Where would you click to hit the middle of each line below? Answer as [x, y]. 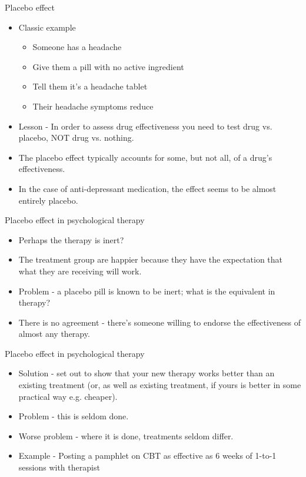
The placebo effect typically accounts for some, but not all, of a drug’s [145, 157]
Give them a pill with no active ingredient [108, 66]
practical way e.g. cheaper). [68, 396]
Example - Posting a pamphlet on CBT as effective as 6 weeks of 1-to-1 [147, 456]
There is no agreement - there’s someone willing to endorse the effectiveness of [160, 322]
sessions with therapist [59, 467]
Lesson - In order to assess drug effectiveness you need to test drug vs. [145, 126]
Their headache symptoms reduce [93, 106]
